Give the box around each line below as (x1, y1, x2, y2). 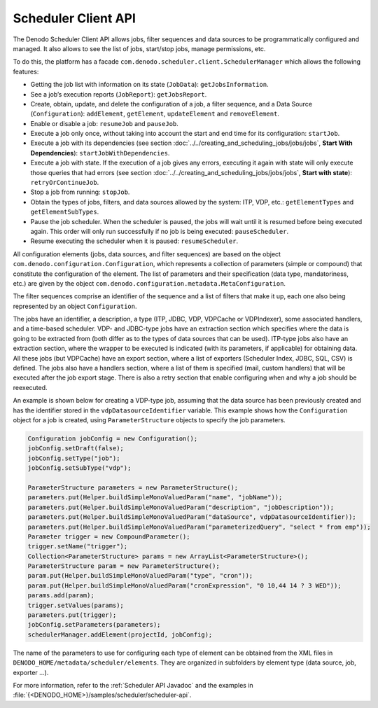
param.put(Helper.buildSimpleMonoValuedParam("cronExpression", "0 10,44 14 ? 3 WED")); (27, 581, 342, 590)
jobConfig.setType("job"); (27, 454, 120, 462)
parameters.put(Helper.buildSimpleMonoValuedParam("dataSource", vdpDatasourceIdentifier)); (27, 513, 356, 521)
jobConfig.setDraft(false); (27, 445, 124, 452)
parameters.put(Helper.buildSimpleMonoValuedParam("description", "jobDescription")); (27, 503, 335, 511)
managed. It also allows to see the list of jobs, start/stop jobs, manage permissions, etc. (13, 44, 266, 53)
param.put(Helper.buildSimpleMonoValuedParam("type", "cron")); (27, 571, 253, 580)
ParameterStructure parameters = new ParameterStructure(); (27, 483, 239, 492)
